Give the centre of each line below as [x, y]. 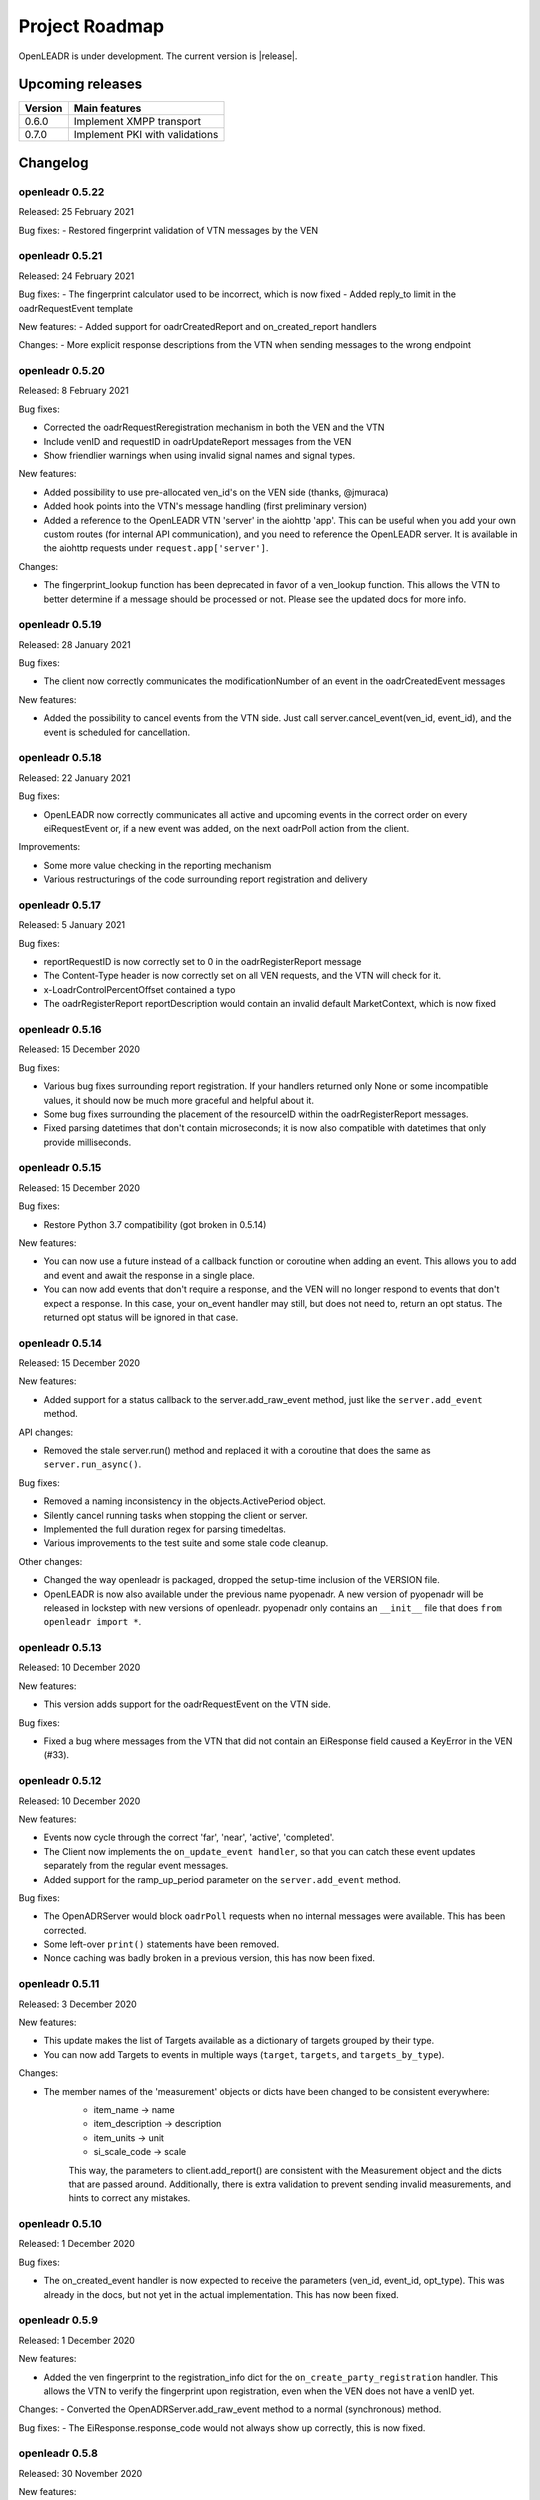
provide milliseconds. [87, 1142]
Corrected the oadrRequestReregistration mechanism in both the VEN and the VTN [214, 427]
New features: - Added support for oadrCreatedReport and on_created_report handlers [197, 326]
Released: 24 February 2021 [76, 276]
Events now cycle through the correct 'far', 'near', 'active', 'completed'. [189, 1837]
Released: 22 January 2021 [74, 777]
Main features [107, 108]
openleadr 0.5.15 [60, 1168]
